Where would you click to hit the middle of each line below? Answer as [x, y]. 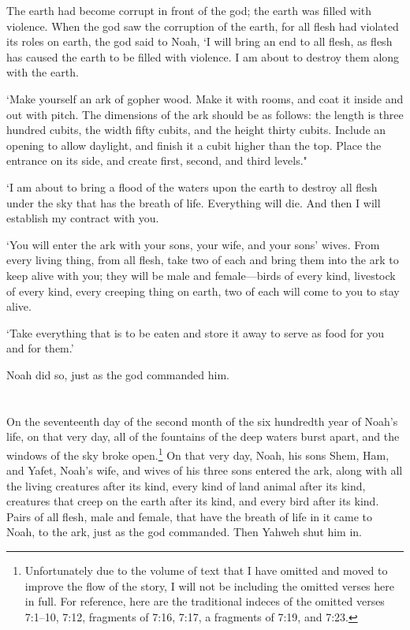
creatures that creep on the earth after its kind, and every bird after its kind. [193, 501]
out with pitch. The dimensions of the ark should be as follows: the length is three [205, 114]
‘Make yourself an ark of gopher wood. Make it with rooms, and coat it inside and [205, 98]
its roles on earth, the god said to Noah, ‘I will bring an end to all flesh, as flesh [199, 41]
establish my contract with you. [83, 218]
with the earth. [43, 72]
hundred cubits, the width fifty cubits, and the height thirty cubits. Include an [196, 130]
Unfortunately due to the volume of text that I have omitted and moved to [206, 570]
